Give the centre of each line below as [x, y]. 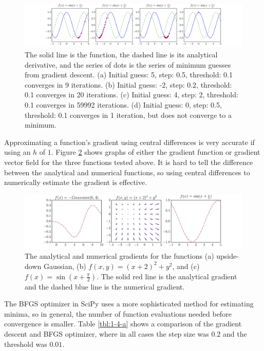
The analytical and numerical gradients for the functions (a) [119, 256]
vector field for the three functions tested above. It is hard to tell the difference [129, 162]
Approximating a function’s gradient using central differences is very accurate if [129, 142]
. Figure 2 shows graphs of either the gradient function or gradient [156, 152]
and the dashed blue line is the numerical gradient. [105, 286]
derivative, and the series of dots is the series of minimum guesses [128, 64]
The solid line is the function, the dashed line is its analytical [121, 55]
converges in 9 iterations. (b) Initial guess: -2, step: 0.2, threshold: [128, 84]
